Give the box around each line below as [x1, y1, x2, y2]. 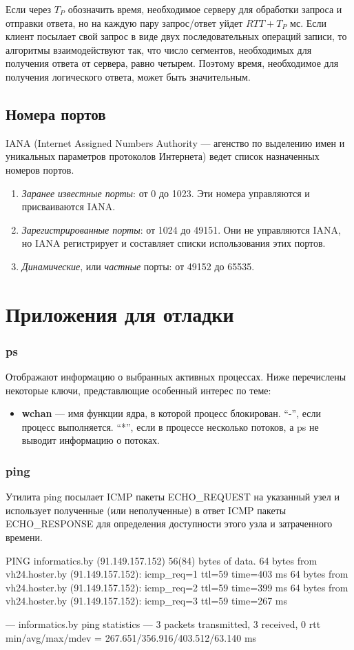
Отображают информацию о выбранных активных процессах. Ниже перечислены [6, 369, 346, 384]
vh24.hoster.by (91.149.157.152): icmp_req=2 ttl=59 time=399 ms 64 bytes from [6, 580, 348, 594]
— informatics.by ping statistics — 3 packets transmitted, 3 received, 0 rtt [6, 617, 321, 631]
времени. [6, 530, 43, 545]
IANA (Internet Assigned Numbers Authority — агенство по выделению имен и [6, 135, 345, 150]
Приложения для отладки [6, 299, 234, 327]
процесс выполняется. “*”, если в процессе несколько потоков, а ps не [21, 419, 319, 434]
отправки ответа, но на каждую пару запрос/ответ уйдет [6, 15, 243, 30]
